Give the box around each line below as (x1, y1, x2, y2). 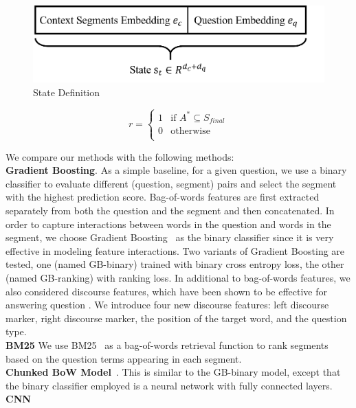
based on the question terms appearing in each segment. (5, 351, 242, 365)
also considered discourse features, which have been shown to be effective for (5, 284, 328, 298)
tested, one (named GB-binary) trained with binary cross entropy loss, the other (5, 257, 344, 271)
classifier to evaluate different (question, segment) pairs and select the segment (5, 176, 337, 190)
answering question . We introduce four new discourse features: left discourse (5, 297, 329, 312)
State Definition (33, 84, 100, 99)
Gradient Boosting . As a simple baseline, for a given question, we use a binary (5, 163, 347, 177)
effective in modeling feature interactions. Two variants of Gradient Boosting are (5, 243, 345, 258)
